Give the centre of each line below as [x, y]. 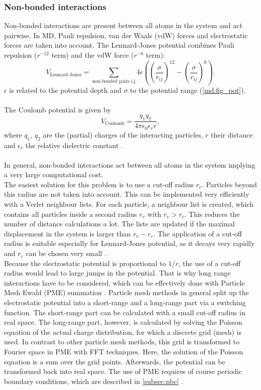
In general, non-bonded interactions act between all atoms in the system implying [130, 164]
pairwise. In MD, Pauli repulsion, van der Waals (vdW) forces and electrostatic [126, 35]
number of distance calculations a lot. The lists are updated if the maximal [119, 224]
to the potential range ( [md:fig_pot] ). [188, 90]
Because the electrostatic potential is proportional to [85, 263]
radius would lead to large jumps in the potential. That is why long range [117, 273]
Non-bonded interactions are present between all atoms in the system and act [123, 25]
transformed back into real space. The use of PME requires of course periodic [123, 371]
